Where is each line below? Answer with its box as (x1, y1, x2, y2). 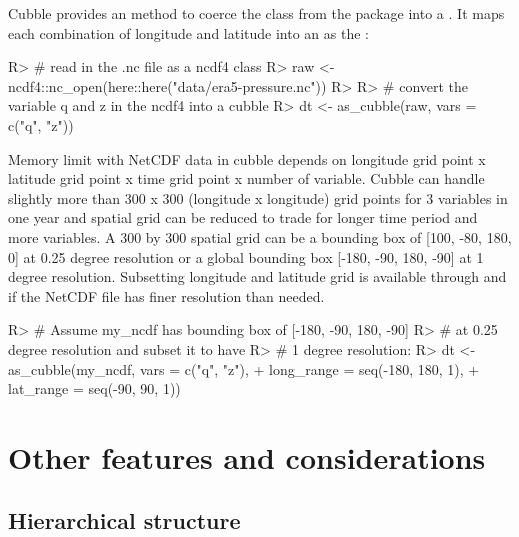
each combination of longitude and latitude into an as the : (8, 22, 369, 43)
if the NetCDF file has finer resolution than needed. (8, 285, 325, 306)
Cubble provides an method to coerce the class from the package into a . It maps (8, 3, 505, 23)
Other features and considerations (8, 436, 486, 477)
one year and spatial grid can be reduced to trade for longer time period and (8, 207, 478, 228)
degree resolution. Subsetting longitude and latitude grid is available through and (8, 266, 507, 287)
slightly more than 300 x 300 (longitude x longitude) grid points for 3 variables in (8, 187, 508, 208)
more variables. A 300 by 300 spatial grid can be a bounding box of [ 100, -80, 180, (8, 226, 512, 247)
